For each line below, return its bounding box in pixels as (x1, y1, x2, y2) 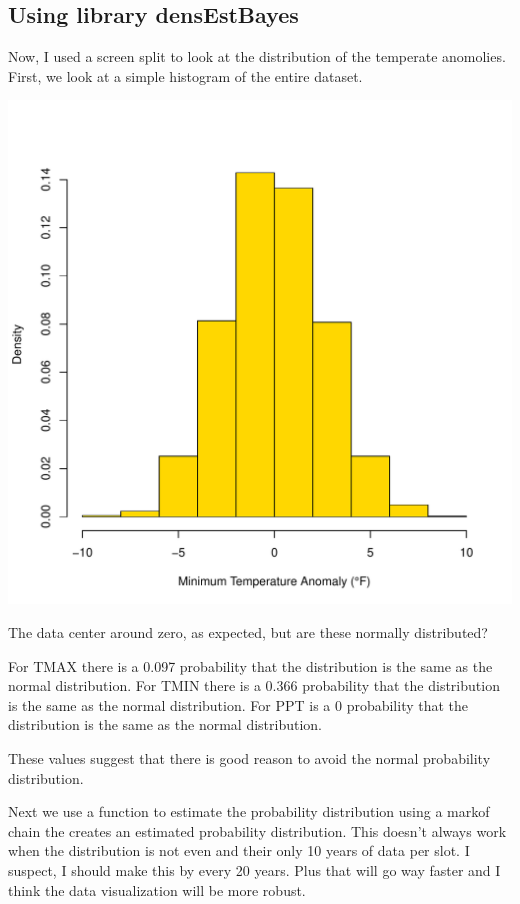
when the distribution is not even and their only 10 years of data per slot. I (8, 840, 470, 861)
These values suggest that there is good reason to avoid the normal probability (8, 747, 491, 768)
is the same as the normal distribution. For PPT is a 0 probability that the (8, 694, 469, 715)
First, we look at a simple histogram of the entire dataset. (8, 65, 363, 86)
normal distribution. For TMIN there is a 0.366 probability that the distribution (8, 675, 500, 696)
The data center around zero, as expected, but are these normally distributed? (8, 621, 488, 642)
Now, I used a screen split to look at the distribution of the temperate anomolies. (8, 46, 506, 67)
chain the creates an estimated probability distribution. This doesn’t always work (8, 820, 507, 841)
